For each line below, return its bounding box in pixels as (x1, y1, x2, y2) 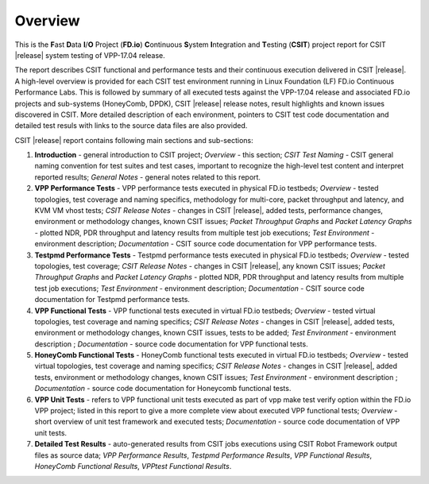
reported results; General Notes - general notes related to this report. (34, 172, 261, 182)
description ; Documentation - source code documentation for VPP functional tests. (34, 339, 309, 349)
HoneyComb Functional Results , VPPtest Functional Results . (34, 462, 232, 470)
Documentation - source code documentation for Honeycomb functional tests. (34, 384, 292, 393)
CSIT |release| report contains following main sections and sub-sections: (14, 135, 253, 145)
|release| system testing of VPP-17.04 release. (14, 50, 166, 60)
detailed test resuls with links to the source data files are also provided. (14, 121, 248, 130)
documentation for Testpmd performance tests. (34, 295, 191, 304)
